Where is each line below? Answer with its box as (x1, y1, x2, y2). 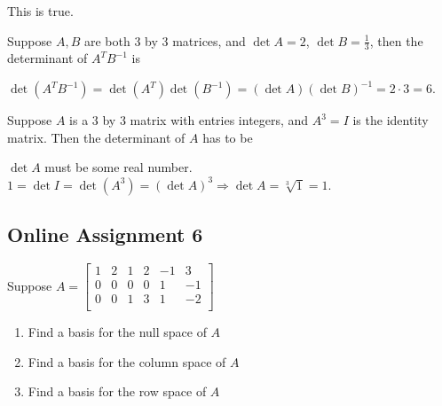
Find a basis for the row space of (28, 382, 207, 401)
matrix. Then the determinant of (7, 128, 185, 146)
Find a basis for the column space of (28, 352, 226, 371)
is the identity (352, 111, 429, 129)
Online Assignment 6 (7, 221, 203, 248)
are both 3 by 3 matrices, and (83, 31, 246, 50)
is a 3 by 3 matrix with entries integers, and (69, 111, 309, 129)
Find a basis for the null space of (28, 323, 207, 341)
